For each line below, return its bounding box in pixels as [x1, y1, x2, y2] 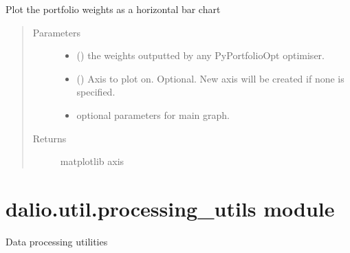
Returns [32, 131, 67, 145]
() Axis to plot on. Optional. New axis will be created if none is [76, 71, 344, 85]
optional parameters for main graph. [76, 107, 230, 122]
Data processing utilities [6, 234, 108, 248]
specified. [76, 85, 116, 99]
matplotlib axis [60, 154, 124, 168]
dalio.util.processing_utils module [6, 194, 335, 222]
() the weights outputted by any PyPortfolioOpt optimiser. [76, 48, 325, 63]
